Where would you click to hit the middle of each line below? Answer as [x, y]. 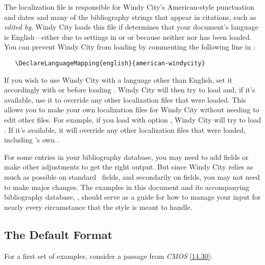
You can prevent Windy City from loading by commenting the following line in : [130, 47]
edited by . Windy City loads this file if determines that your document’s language [131, 27]
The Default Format [58, 234]
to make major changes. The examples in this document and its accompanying [127, 187]
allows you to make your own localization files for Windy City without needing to [132, 110]
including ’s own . [32, 140]
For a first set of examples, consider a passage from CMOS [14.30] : [108, 256]
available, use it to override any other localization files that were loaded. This [125, 99]
